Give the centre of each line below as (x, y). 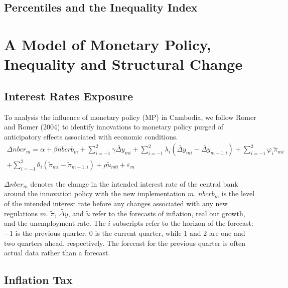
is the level (238, 193)
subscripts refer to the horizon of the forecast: (183, 223)
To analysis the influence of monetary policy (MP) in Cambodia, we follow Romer (130, 117)
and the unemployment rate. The (55, 223)
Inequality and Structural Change (123, 64)
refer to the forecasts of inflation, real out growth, (169, 213)
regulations (21, 213)
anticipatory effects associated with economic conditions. (91, 136)
